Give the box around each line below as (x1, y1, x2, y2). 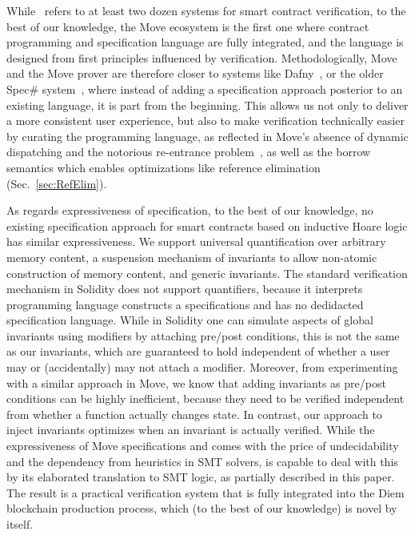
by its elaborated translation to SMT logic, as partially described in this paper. (6, 469, 395, 485)
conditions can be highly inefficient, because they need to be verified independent (6, 390, 405, 407)
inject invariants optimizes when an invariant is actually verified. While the (6, 421, 375, 438)
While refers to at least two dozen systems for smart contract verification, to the (6, 2, 406, 18)
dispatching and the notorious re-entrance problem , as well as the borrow (6, 143, 371, 160)
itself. (6, 516, 34, 532)
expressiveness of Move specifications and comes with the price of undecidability (6, 437, 399, 454)
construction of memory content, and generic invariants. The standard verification (6, 264, 408, 281)
